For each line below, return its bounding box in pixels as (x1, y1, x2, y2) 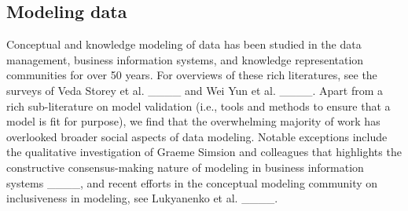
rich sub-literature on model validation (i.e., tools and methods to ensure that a (6, 97, 391, 114)
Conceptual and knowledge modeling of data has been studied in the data (6, 36, 362, 53)
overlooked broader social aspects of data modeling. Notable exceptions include (6, 128, 388, 144)
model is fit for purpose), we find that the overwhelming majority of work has (6, 113, 380, 129)
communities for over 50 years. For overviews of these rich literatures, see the (6, 67, 377, 83)
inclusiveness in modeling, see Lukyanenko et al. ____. (6, 190, 278, 206)
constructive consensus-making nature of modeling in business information (6, 158, 364, 175)
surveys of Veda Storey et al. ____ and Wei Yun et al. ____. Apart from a (6, 82, 384, 98)
